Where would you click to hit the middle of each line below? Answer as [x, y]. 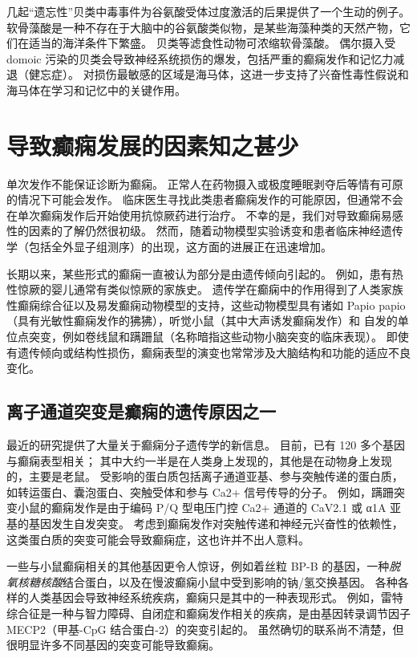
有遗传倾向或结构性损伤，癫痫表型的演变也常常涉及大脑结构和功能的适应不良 [208, 352]
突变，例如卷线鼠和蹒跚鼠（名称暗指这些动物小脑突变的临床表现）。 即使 [219, 337]
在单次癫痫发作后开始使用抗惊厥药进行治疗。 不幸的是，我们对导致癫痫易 [199, 215]
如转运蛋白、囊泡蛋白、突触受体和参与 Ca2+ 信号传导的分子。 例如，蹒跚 [200, 491]
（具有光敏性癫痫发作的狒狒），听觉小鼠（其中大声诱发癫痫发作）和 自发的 [202, 321]
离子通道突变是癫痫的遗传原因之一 [141, 411]
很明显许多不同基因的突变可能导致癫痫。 [113, 645]
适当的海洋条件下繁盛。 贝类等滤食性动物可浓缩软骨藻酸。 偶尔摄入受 [212, 43]
